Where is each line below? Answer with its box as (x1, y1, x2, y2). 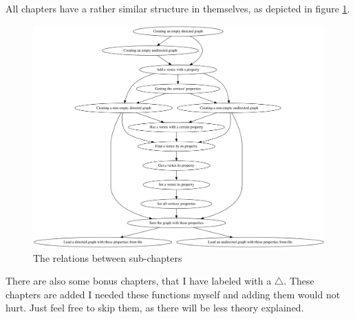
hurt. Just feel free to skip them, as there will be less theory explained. (6, 300, 304, 315)
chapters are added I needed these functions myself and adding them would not (6, 287, 341, 301)
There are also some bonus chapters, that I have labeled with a (6, 274, 272, 288)
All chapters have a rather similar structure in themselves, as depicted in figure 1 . (6, 1, 350, 15)
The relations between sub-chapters (33, 250, 182, 265)
